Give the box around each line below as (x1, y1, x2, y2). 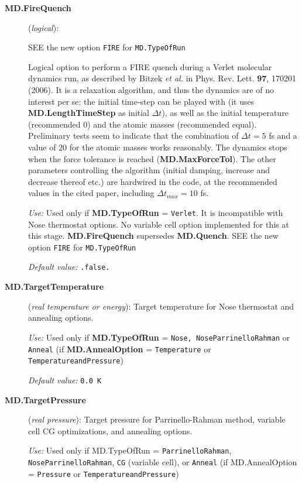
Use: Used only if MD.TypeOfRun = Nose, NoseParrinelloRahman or (28, 331, 290, 343)
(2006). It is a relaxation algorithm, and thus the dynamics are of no (28, 84, 274, 96)
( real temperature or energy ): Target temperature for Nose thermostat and (28, 300, 294, 312)
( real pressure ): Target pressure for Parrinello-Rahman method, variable (28, 413, 286, 425)
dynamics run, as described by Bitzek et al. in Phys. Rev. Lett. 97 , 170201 (28, 72, 296, 84)
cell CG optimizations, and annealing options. (28, 424, 193, 437)
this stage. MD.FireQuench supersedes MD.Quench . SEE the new (28, 229, 279, 242)
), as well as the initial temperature (162, 107, 289, 119)
